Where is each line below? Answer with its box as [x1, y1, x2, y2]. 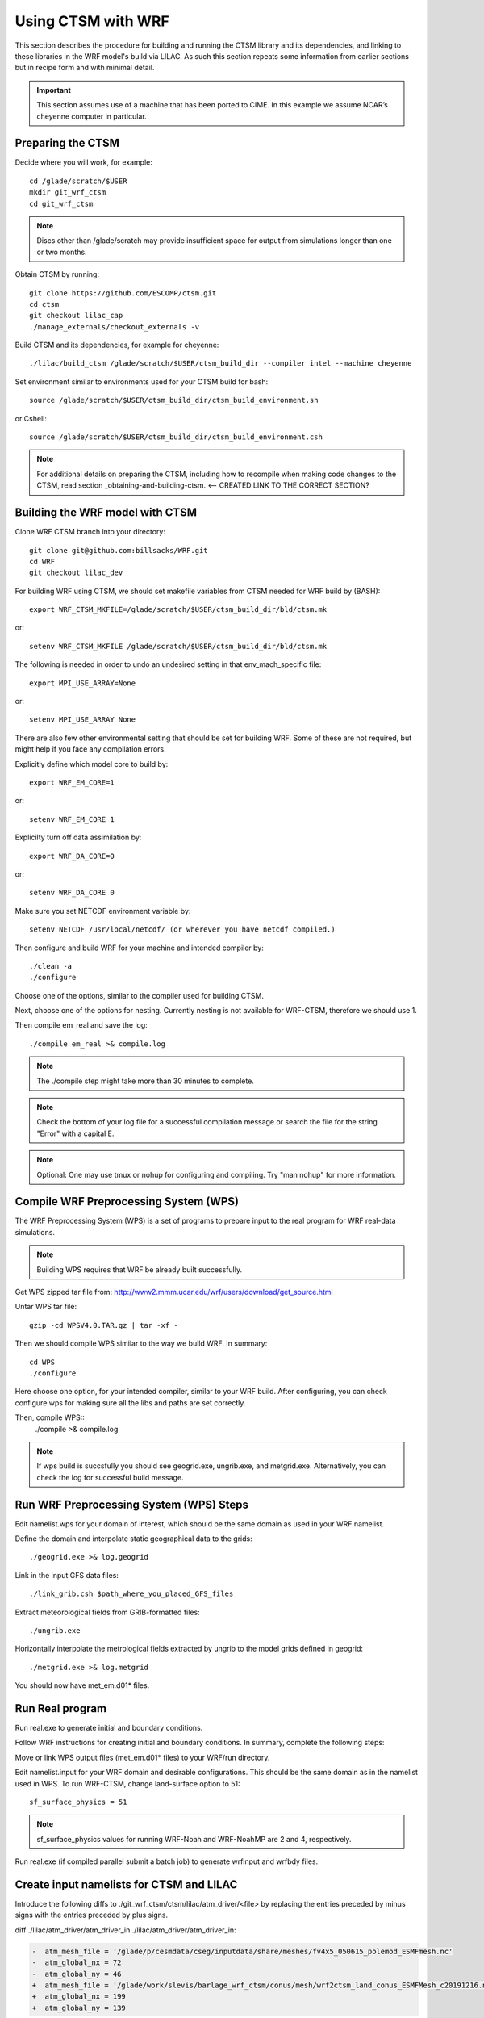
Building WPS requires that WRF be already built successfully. [36, 1264, 242, 1275]
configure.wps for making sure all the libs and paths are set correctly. [15, 1397, 246, 1408]
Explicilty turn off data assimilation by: [15, 832, 142, 843]
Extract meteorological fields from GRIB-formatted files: [15, 1607, 201, 1617]
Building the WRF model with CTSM [15, 505, 198, 520]
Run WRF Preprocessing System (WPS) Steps [15, 1497, 249, 1511]
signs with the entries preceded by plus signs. [15, 1910, 169, 1920]
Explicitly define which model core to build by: [15, 759, 169, 768]
